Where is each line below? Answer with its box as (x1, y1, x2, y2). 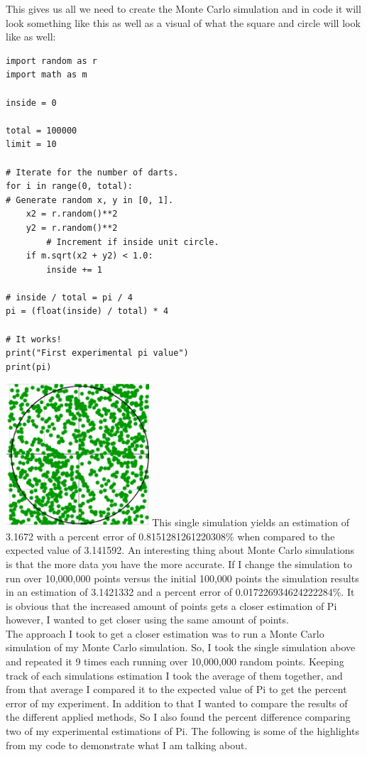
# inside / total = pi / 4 (6, 292, 133, 303)
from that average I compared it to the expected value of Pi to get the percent (6, 682, 347, 697)
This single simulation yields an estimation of (152, 515, 349, 530)
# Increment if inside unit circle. (46, 236, 219, 247)
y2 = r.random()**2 (26, 222, 118, 233)
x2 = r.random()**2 (26, 209, 118, 219)
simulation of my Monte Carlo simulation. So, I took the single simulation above (6, 640, 356, 655)
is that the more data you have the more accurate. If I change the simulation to (6, 556, 352, 571)
